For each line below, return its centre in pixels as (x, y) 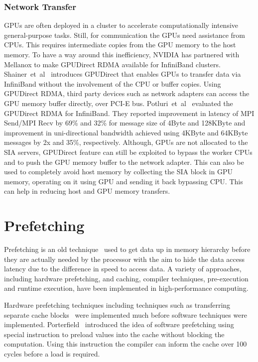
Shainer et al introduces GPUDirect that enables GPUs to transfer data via (123, 74)
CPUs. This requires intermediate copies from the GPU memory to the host (120, 45)
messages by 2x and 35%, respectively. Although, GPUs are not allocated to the (126, 142)
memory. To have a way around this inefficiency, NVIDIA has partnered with (122, 54)
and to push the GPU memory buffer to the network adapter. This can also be (124, 162)
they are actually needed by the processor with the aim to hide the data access (124, 259)
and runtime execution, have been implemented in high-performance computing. (126, 288)
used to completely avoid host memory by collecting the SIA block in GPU (118, 172)
